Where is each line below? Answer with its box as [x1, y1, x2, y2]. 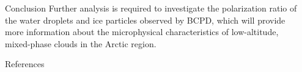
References [5, 57, 45, 70]
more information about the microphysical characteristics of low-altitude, [5, 25, 279, 38]
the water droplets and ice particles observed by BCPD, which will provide [5, 13, 285, 26]
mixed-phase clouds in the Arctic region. [5, 37, 157, 50]
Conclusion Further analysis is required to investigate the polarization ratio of [5, 2, 297, 14]
